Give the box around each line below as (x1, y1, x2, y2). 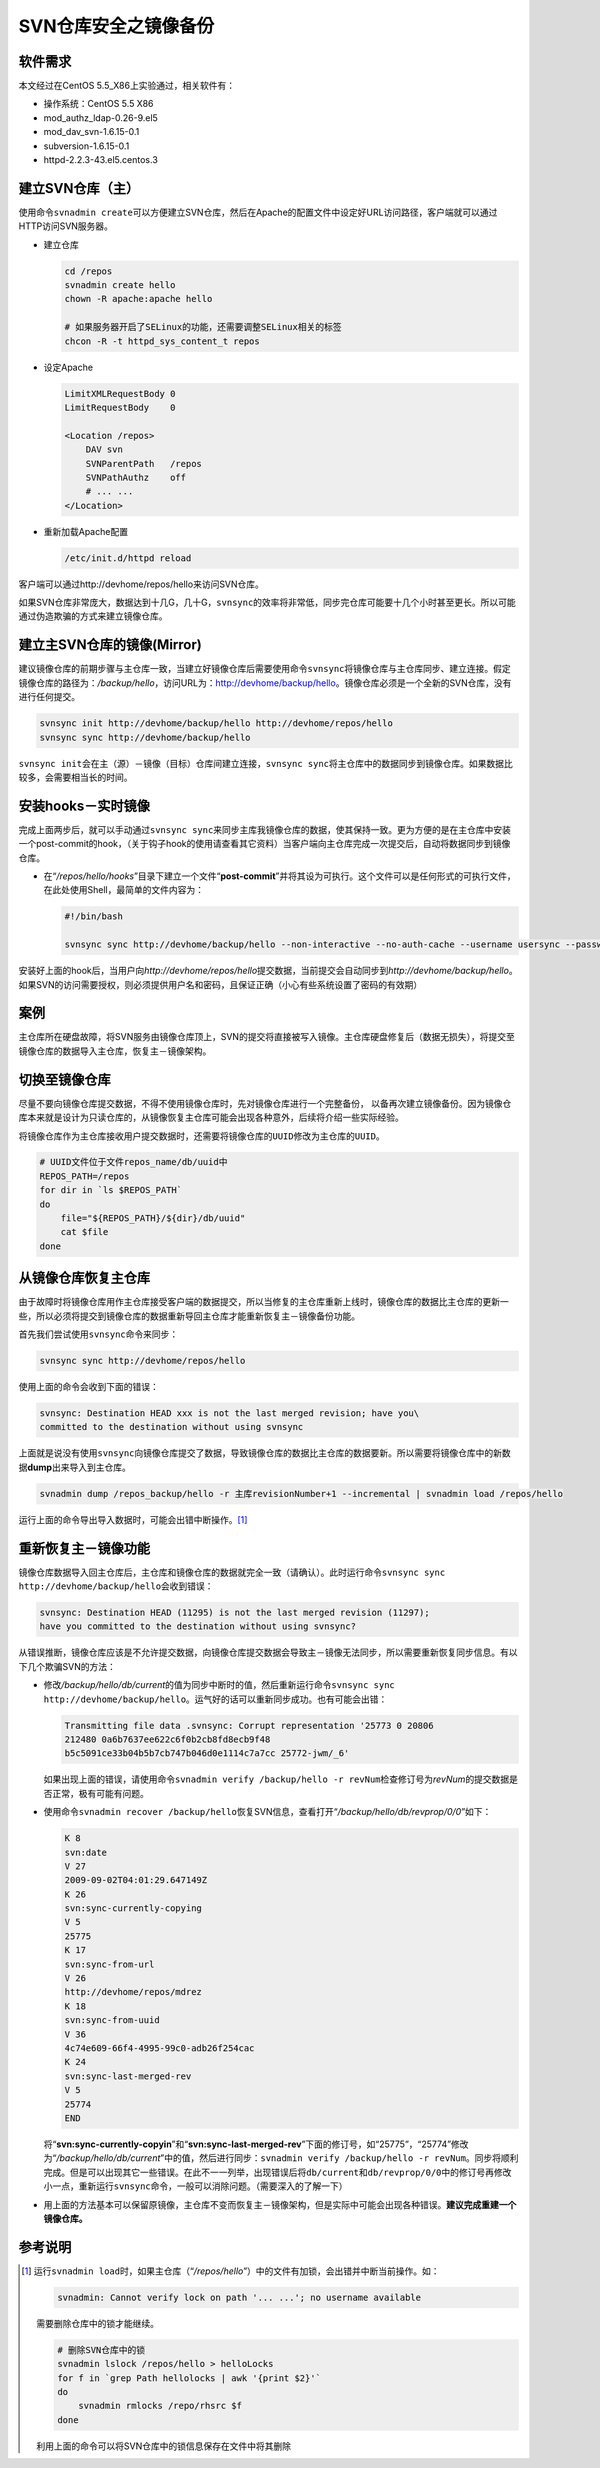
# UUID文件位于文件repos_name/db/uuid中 (39, 1156, 228, 1168)
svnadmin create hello (64, 280, 176, 291)
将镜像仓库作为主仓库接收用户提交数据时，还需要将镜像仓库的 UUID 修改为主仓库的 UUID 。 (18, 1130, 385, 1142)
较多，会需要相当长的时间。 (18, 771, 133, 783)
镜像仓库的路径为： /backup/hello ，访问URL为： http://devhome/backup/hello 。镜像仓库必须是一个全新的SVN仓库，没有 (18, 676, 512, 689)
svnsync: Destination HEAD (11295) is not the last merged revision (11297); (39, 1607, 430, 1619)
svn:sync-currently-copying (64, 1903, 202, 1914)
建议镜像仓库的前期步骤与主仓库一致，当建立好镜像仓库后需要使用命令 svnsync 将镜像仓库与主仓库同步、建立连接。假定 (18, 663, 512, 675)
